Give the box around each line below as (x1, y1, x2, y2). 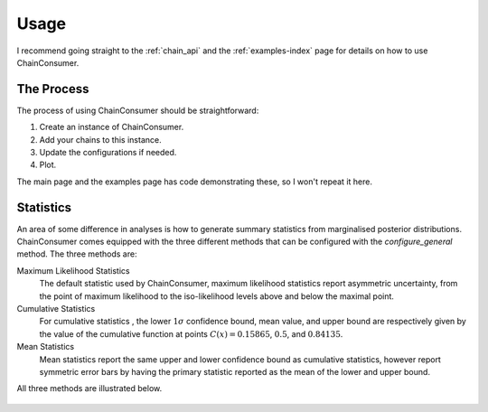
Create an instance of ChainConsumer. (39, 122, 184, 133)
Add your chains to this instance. (39, 134, 162, 145)
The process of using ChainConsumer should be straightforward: (16, 105, 259, 116)
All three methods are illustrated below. (16, 383, 163, 394)
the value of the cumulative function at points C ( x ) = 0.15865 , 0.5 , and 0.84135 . (39, 328, 343, 339)
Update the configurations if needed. (39, 147, 177, 158)
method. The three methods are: (16, 248, 137, 259)
